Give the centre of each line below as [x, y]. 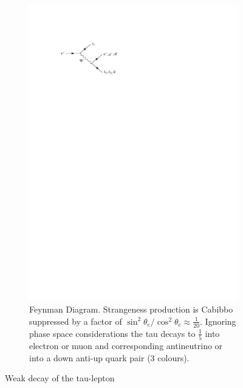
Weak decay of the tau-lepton [60, 378]
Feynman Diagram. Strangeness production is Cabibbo [131, 309]
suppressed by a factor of [76, 321]
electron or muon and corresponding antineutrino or [126, 346]
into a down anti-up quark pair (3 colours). [109, 357]
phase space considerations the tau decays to [112, 333]
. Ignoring [218, 321]
